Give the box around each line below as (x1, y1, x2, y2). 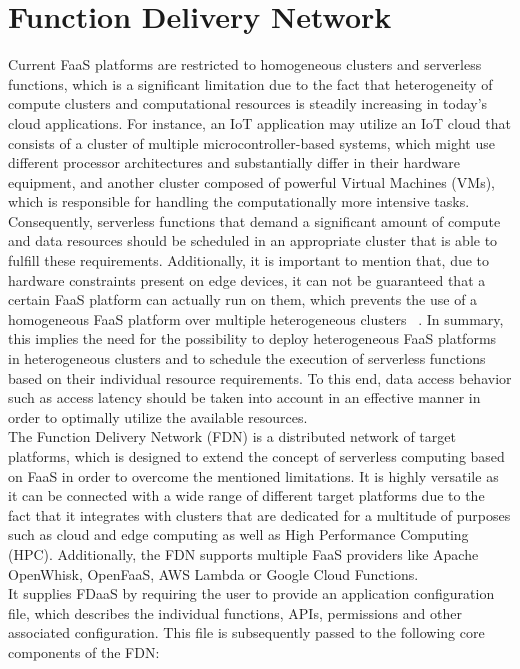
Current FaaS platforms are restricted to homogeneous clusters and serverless (8, 54, 482, 75)
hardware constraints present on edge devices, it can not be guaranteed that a (8, 269, 486, 290)
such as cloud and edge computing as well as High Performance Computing (8, 524, 469, 545)
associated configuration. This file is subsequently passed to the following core (8, 622, 485, 643)
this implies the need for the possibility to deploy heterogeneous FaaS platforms (8, 328, 497, 349)
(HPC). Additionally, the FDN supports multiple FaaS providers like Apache (8, 543, 479, 564)
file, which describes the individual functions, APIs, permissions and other (8, 602, 462, 623)
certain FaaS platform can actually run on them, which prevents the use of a (8, 289, 478, 310)
